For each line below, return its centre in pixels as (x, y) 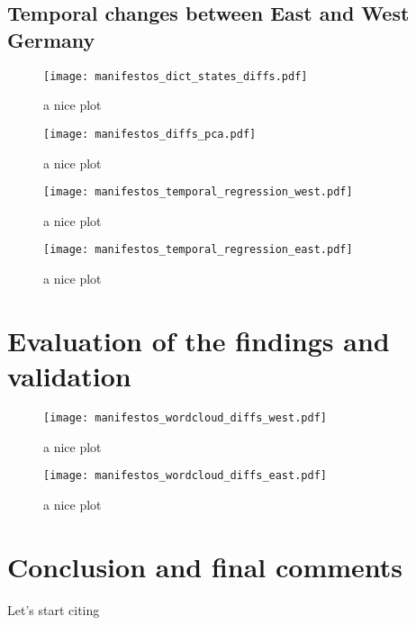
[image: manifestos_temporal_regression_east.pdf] (198, 250)
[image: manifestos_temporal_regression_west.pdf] (198, 192)
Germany (51, 39)
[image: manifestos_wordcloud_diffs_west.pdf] (185, 417)
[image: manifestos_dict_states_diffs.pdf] (176, 76)
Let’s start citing (54, 609)
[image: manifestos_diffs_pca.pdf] (150, 134)
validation (69, 375)
